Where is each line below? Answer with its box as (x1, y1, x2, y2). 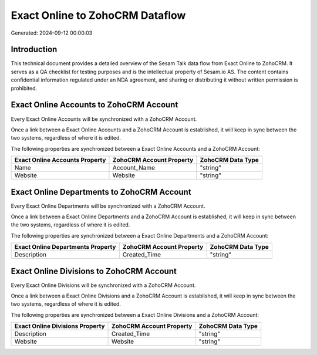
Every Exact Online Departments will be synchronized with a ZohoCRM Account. (11, 202, 205, 209)
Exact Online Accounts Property (14, 156, 106, 164)
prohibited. (11, 84, 38, 92)
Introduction (11, 45, 58, 55)
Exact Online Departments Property (14, 243, 116, 251)
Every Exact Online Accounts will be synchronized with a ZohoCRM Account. (11, 115, 197, 123)
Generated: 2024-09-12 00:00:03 (11, 29, 93, 36)
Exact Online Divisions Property (14, 322, 105, 330)
